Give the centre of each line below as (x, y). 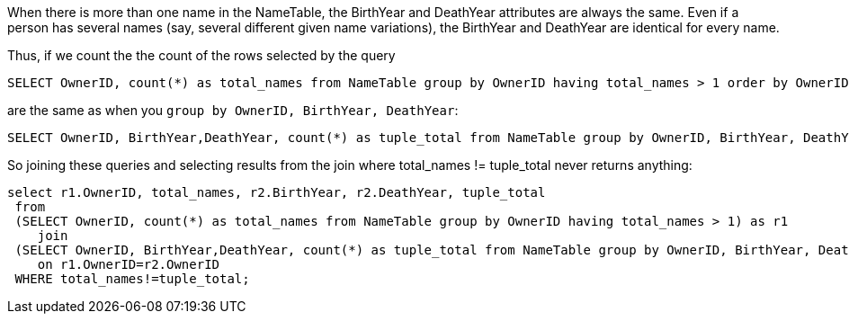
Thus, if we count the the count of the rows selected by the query (201, 55)
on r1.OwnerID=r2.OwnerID (129, 264)
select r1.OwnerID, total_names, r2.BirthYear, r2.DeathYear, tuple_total (277, 192)
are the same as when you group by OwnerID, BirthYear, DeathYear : (233, 110)
